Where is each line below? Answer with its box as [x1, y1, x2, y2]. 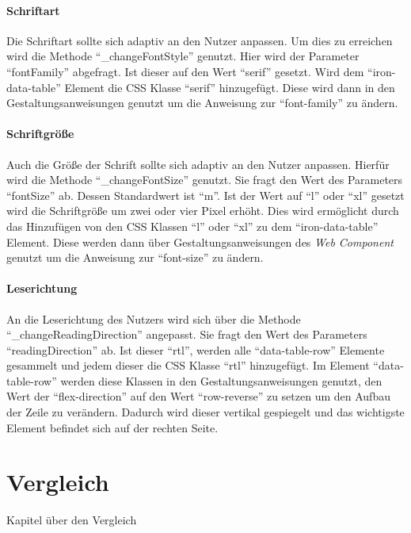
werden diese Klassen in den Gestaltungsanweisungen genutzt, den [60, 372, 382, 389]
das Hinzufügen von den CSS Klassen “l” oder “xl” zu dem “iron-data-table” [6, 217, 379, 234]
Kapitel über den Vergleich [6, 512, 137, 528]
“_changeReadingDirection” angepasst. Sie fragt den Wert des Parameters [6, 326, 367, 343]
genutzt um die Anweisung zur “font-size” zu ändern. [6, 249, 264, 266]
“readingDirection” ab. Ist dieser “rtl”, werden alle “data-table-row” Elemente [6, 341, 385, 358]
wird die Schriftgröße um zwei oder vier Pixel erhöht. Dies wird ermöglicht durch [6, 202, 399, 219]
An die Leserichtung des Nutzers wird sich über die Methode [6, 310, 301, 327]
